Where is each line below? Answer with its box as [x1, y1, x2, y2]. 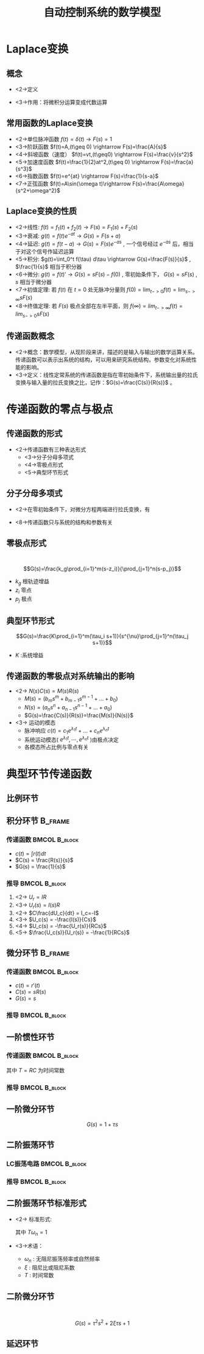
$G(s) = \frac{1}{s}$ [15, 863, 66, 870]
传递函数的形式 [6, 428, 63, 439]
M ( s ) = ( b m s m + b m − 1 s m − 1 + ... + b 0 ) [24, 694, 118, 704]
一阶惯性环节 [6, 1032, 55, 1042]
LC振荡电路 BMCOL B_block [6, 1159, 87, 1168]
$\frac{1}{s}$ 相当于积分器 [15, 263, 82, 270]
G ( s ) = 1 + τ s [86, 1121, 119, 1128]
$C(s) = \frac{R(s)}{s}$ [15, 856, 74, 863]
